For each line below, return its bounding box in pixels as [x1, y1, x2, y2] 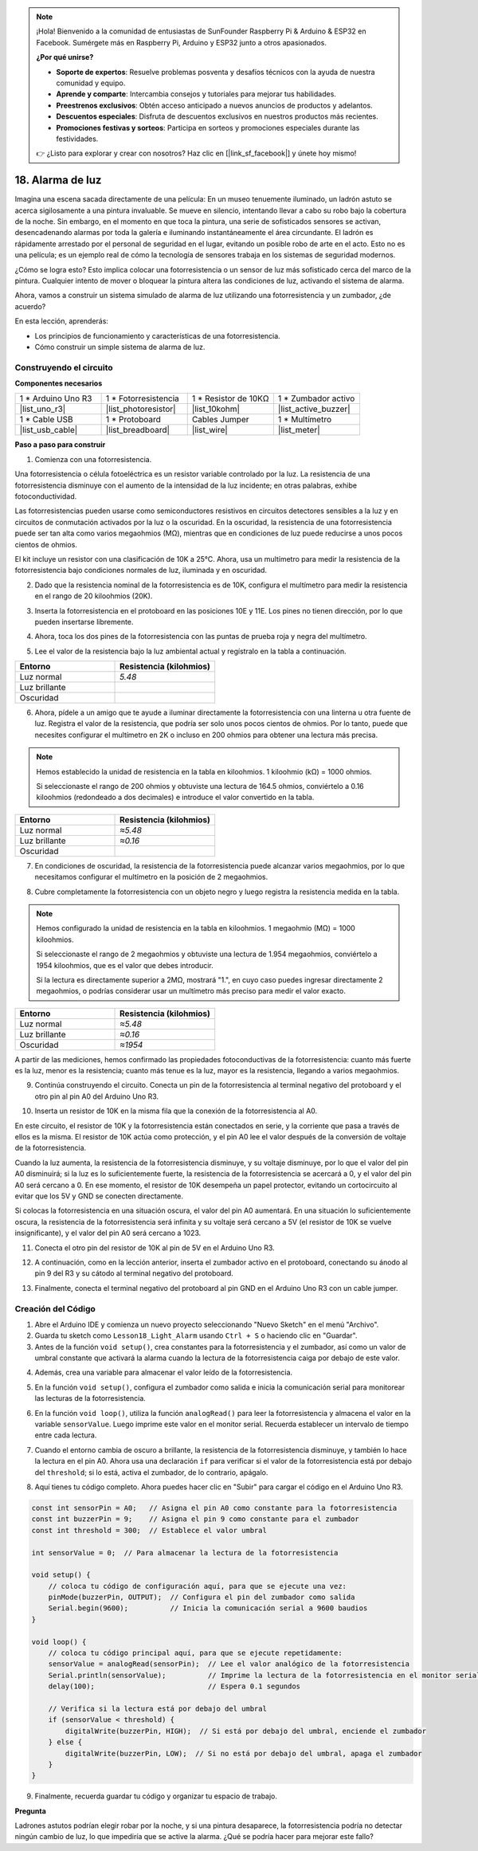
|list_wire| [191, 425, 229, 436]
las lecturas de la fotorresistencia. [34, 1394, 147, 1403]
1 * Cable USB [19, 414, 73, 425]
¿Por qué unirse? [36, 53, 94, 62]
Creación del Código [14, 1303, 96, 1314]
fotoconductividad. [14, 491, 77, 501]
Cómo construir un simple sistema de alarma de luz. [34, 342, 206, 351]
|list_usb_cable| [19, 425, 78, 436]
